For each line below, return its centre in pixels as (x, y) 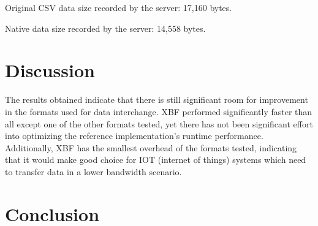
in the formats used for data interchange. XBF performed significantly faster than (159, 111)
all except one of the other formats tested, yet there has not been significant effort (159, 123)
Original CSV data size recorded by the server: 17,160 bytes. (119, 7)
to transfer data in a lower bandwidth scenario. (93, 171)
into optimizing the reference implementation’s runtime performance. (134, 136)
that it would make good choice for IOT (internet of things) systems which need (156, 160)
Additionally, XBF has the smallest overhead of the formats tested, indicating (151, 147)
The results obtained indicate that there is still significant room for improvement (157, 100)
